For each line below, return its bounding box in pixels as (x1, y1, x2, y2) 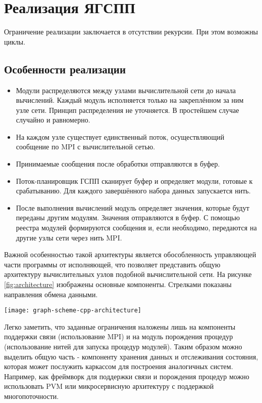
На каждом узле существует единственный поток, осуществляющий (16, 131, 225, 142)
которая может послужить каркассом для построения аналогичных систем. (4, 361, 233, 372)
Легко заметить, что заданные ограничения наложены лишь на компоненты (4, 321, 236, 332)
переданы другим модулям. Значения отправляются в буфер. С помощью (16, 212, 240, 223)
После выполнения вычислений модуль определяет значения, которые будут (16, 202, 249, 213)
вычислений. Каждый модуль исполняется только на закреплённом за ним (16, 95, 244, 105)
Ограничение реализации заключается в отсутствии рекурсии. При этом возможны (4, 26, 258, 37)
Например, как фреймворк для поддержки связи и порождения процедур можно (4, 371, 249, 381)
